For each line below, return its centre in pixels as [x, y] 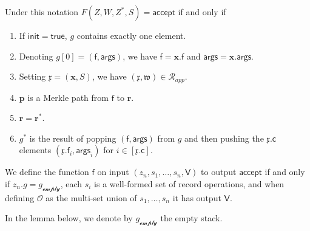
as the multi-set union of [91, 197]
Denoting [36, 56]
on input [113, 172]
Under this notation [42, 12]
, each [71, 184]
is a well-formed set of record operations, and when [189, 184]
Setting [32, 76]
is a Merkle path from [68, 97]
